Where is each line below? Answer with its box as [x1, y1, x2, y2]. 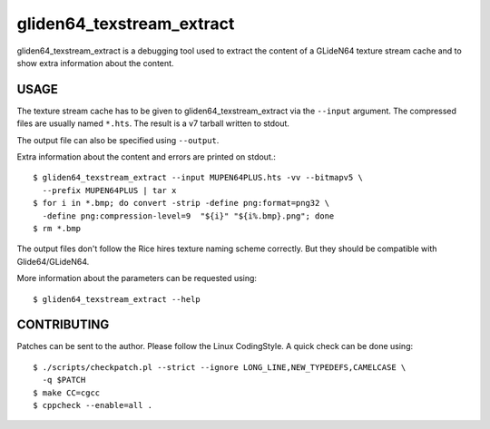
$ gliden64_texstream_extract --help [33, 294, 201, 304]
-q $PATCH [42, 375, 86, 385]
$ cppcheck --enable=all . [33, 400, 153, 410]
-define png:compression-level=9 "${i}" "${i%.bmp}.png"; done [42, 210, 335, 221]
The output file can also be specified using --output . [16, 134, 220, 145]
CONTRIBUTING [16, 317, 110, 333]
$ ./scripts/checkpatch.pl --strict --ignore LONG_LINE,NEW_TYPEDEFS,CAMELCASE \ [33, 362, 407, 372]
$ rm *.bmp [33, 223, 82, 233]
